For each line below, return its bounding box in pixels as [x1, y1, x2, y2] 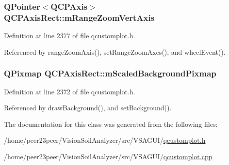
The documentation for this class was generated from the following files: [4, 119, 218, 129]
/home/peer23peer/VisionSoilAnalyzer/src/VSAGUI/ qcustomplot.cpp [4, 151, 213, 161]
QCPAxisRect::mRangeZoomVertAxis [4, 11, 155, 23]
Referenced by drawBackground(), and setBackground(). [4, 103, 172, 113]
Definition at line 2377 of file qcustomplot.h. [4, 30, 135, 41]
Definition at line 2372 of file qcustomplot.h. [4, 86, 135, 96]
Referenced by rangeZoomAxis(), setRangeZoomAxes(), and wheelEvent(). [4, 46, 226, 57]
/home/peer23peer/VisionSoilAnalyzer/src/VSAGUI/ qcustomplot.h [4, 135, 206, 145]
